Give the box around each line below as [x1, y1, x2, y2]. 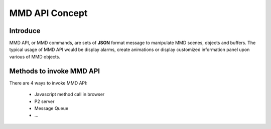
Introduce [9, 26, 41, 35]
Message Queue [34, 105, 69, 111]
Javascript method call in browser [34, 91, 105, 97]
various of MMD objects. [9, 53, 60, 59]
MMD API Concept [9, 7, 88, 18]
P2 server [34, 98, 55, 104]
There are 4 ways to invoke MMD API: [9, 80, 88, 86]
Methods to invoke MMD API [9, 66, 100, 75]
